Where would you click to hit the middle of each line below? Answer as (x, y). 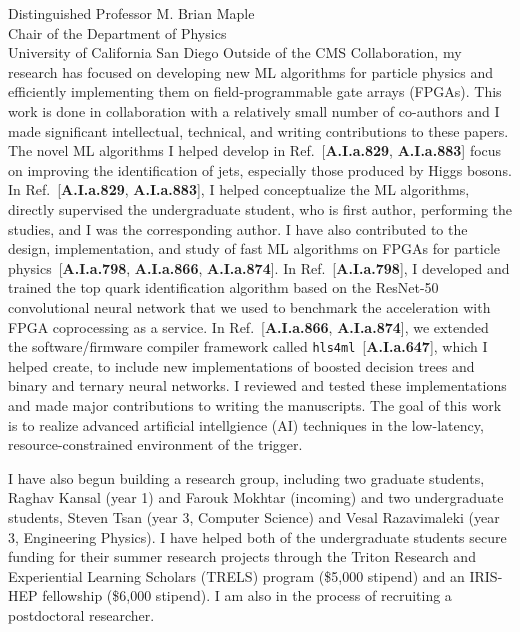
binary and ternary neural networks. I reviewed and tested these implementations (257, 385)
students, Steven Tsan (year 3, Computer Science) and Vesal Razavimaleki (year (254, 516)
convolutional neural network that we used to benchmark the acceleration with (249, 306)
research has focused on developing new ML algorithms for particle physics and (251, 71)
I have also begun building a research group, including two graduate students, (246, 477)
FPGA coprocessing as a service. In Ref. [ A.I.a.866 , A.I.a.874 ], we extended (248, 326)
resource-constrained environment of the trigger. (155, 444)
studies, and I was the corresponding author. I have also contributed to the (238, 228)
